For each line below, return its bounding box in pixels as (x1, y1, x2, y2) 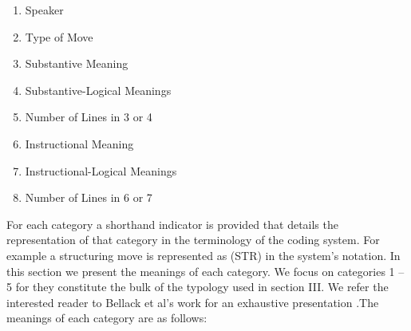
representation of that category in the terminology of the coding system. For (6, 231, 380, 248)
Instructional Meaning (25, 135, 134, 152)
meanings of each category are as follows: (6, 309, 207, 326)
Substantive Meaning (25, 55, 128, 72)
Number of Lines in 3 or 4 (25, 108, 152, 125)
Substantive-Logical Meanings (25, 81, 172, 98)
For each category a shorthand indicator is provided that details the (6, 215, 338, 232)
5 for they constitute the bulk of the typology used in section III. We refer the (6, 278, 389, 295)
